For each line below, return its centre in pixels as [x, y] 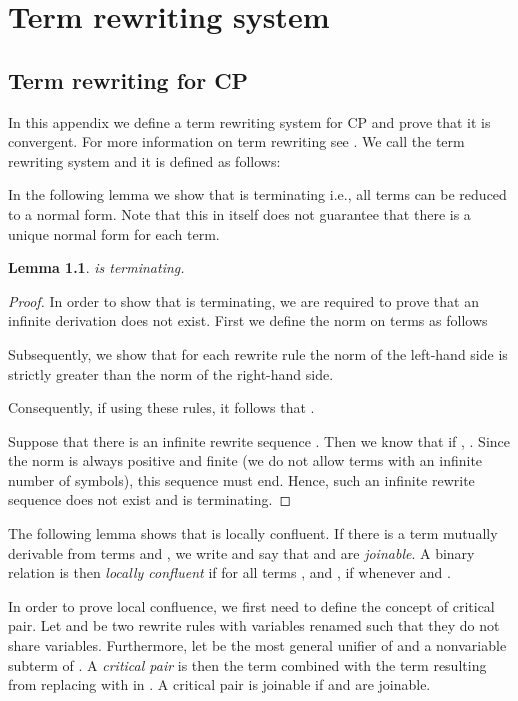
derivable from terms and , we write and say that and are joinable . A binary [241, 552]
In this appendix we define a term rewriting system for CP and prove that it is [249, 121]
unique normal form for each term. [114, 233]
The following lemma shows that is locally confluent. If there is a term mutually [253, 533]
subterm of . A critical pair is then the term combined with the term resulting [247, 664]
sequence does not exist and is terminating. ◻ [150, 499]
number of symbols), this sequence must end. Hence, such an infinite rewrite [241, 479]
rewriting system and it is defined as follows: [144, 160]
